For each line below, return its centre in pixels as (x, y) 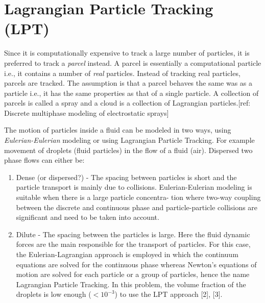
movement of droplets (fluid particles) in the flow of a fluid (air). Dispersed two (128, 150)
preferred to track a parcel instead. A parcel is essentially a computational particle (133, 62)
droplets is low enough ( (54, 294)
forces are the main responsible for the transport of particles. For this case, (133, 244)
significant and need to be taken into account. (88, 217)
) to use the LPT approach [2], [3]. (168, 294)
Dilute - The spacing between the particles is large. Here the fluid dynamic (133, 234)
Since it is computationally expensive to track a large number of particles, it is (127, 53)
